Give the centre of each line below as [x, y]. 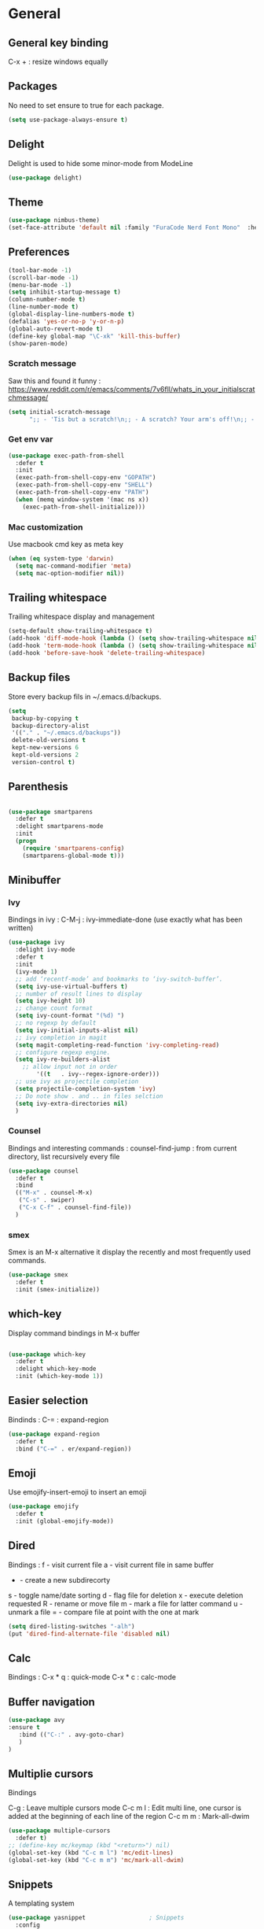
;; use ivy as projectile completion [77, 1082]
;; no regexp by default [56, 1023]
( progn [26, 841]
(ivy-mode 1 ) [37, 972]
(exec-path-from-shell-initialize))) [84, 507]
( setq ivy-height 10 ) [51, 1001]
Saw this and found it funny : [55, 381]
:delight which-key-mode [56, 1369]
